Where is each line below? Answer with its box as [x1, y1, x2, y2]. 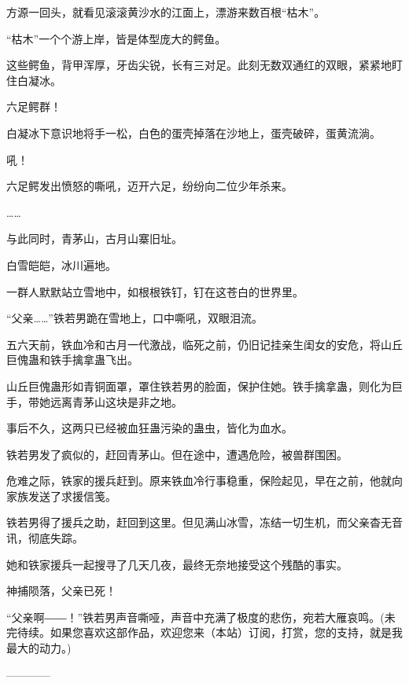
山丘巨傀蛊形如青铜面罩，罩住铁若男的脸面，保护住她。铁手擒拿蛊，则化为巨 [6, 377, 403, 394]
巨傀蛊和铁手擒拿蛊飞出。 [6, 351, 138, 368]
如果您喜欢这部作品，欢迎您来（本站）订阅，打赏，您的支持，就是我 [50, 624, 403, 641]
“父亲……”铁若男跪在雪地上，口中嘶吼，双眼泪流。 [6, 310, 263, 326]
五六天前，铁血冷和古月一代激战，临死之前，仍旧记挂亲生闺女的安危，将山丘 [6, 336, 403, 352]
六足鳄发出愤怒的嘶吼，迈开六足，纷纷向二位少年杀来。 [6, 178, 293, 194]
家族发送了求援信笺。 [6, 487, 116, 504]
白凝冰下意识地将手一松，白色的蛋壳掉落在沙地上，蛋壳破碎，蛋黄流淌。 [6, 124, 381, 141]
